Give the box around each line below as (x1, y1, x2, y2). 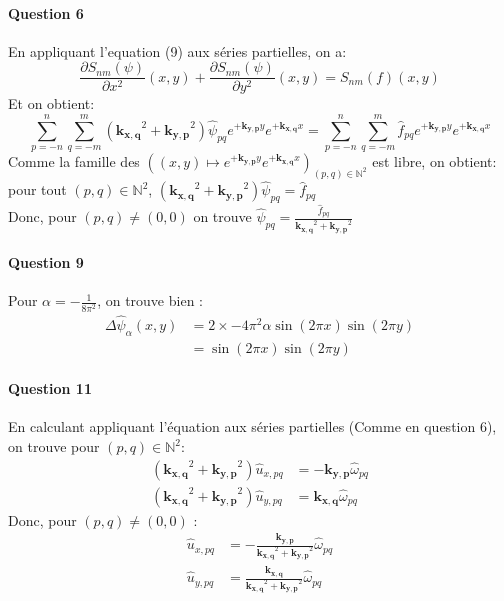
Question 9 (8, 252, 84, 273)
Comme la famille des (8, 151, 140, 172)
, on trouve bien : (97, 290, 203, 311)
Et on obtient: (8, 93, 95, 114)
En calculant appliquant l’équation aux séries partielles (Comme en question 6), (8, 416, 497, 437)
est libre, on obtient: (372, 151, 497, 172)
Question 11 (8, 378, 92, 399)
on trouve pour (8, 436, 100, 457)
